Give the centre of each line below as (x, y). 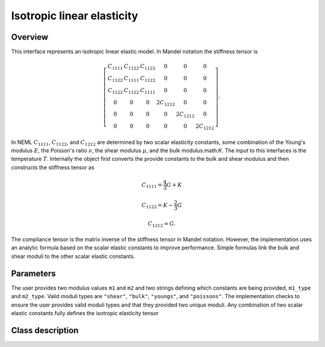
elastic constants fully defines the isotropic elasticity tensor (85, 313)
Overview (30, 37)
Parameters (33, 273)
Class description (45, 330)
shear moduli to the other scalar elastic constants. (73, 256)
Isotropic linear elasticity (75, 16)
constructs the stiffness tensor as (53, 167)
